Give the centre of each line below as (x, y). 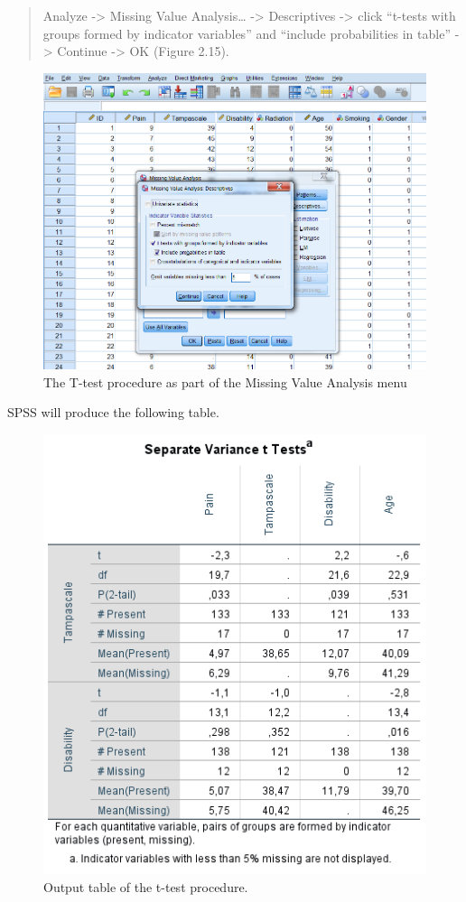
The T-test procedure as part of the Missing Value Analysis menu (225, 381)
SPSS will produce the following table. (113, 412)
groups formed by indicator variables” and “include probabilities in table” (247, 33)
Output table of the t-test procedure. (146, 886)
